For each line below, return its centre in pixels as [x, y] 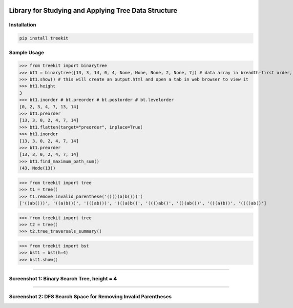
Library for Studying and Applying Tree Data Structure [93, 10]
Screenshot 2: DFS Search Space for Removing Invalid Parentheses [90, 296]
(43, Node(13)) [37, 168]
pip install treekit [44, 38]
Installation [23, 25]
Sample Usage [27, 52]
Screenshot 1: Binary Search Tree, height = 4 [63, 278]
